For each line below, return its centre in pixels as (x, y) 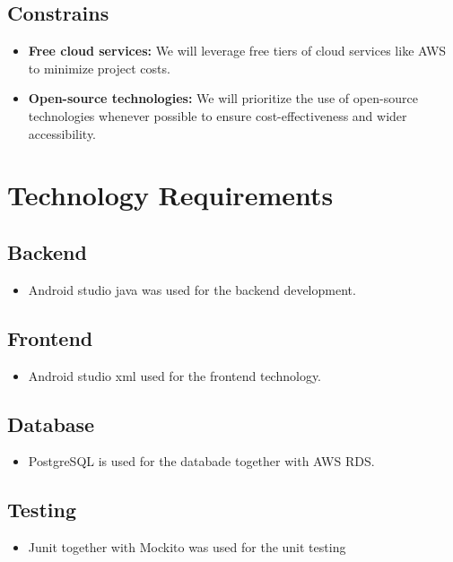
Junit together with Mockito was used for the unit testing (187, 547)
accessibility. (62, 133)
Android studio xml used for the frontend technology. (175, 375)
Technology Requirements (170, 195)
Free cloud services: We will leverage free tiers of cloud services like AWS (237, 51)
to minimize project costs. (99, 68)
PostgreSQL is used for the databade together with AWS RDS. (201, 461)
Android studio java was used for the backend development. (192, 289)
